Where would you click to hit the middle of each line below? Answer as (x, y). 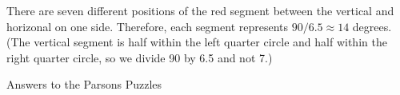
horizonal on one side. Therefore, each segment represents (148, 26)
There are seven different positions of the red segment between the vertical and (200, 10)
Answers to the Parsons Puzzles (84, 84)
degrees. (372, 26)
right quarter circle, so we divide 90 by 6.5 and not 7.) (140, 57)
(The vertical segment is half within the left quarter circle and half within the (197, 42)
